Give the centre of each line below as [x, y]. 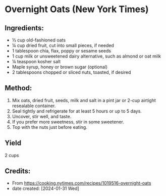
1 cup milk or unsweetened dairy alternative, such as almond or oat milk [87, 56]
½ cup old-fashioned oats [39, 40]
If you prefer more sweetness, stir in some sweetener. [68, 122]
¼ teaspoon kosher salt [36, 61]
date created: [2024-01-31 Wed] [45, 188]
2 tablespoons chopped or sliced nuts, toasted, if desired [71, 72]
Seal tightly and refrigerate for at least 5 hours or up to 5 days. [77, 111]
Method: [18, 88]
